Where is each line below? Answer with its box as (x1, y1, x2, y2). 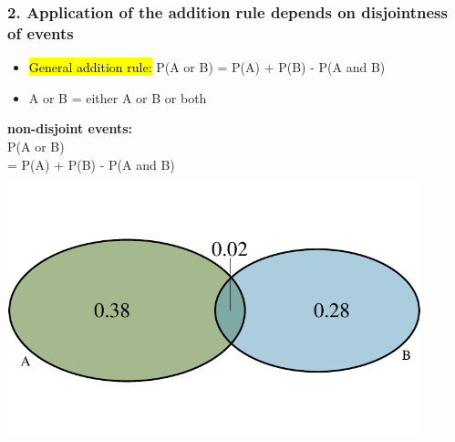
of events (7, 21, 74, 44)
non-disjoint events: (7, 119, 133, 138)
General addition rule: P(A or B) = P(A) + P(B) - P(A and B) (28, 58, 386, 77)
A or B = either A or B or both (28, 88, 207, 107)
